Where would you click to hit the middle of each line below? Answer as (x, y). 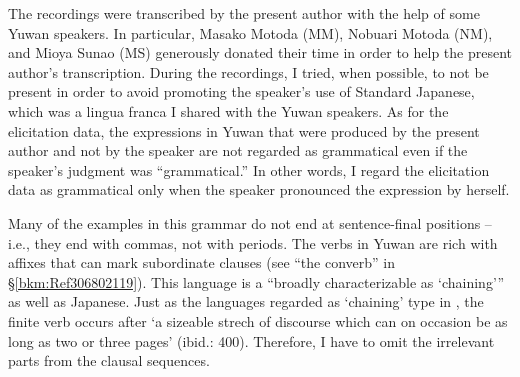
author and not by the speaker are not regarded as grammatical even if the (238, 150)
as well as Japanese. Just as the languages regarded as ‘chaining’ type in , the (246, 301)
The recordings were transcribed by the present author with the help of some (244, 13)
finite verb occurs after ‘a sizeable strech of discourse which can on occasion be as (258, 320)
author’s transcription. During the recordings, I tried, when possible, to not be (248, 71)
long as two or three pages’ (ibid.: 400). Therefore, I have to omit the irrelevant (251, 340)
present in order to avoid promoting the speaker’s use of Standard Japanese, (241, 91)
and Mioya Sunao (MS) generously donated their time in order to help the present (260, 52)
